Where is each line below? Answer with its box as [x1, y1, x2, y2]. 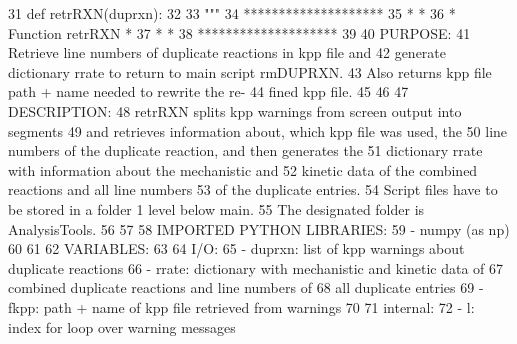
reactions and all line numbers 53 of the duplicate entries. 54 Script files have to [8, 179, 498, 200]
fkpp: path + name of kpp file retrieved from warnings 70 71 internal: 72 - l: [8, 296, 475, 317]
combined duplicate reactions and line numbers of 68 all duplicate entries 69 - [8, 277, 484, 298]
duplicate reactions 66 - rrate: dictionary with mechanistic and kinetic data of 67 [8, 257, 503, 278]
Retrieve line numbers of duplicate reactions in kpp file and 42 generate [8, 42, 447, 63]
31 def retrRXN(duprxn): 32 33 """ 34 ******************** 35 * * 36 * [8, 3, 456, 23]
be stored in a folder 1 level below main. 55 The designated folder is [8, 198, 425, 219]
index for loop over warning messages [8, 316, 236, 337]
